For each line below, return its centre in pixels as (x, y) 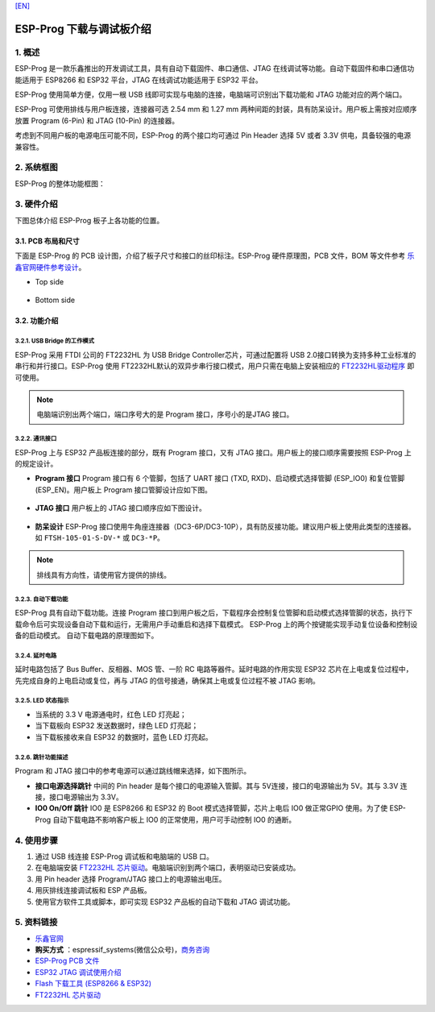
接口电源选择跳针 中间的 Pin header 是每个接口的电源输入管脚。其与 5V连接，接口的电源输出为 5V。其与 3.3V (217, 786)
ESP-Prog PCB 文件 (67, 961)
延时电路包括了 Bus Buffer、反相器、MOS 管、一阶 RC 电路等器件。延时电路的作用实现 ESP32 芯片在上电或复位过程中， (214, 670)
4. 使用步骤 (36, 840)
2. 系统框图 (36, 168)
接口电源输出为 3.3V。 (86, 797)
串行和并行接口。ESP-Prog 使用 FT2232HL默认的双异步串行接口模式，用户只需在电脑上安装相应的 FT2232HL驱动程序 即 (215, 366)
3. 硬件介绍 (36, 204)
